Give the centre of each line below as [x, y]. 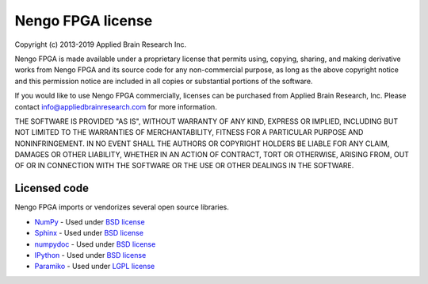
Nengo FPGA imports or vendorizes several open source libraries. [122, 207]
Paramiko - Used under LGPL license [95, 267]
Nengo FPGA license [84, 21]
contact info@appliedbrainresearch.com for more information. [116, 106]
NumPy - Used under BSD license [90, 221]
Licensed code [52, 188]
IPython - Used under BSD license [90, 255]
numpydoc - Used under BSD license [95, 244]
